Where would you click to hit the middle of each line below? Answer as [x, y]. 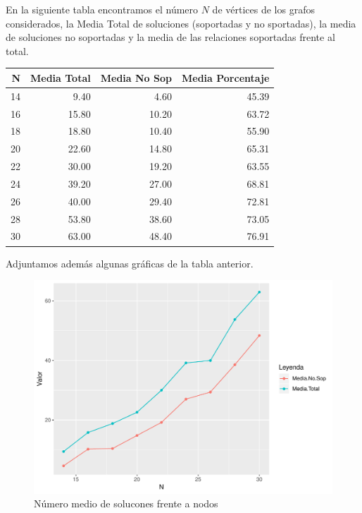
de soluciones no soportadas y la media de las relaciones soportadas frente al [170, 37]
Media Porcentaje [225, 77]
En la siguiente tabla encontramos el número [102, 9]
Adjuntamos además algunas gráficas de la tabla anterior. [130, 263]
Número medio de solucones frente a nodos [126, 503]
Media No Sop [136, 77]
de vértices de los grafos [263, 9]
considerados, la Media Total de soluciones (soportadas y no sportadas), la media [181, 23]
